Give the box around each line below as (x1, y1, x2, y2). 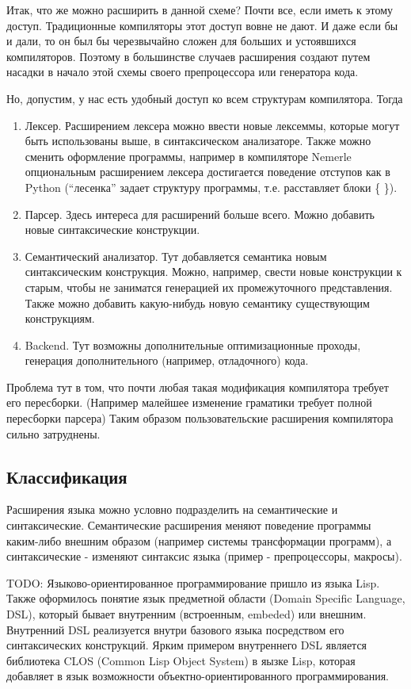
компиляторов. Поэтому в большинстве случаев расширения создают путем (6, 48, 371, 64)
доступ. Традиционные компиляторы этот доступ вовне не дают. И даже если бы (6, 17, 398, 33)
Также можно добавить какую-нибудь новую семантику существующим (25, 294, 370, 311)
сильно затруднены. (6, 425, 101, 442)
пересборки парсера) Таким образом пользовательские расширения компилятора (6, 410, 394, 427)
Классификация (6, 464, 127, 488)
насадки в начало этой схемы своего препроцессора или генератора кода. (6, 63, 359, 80)
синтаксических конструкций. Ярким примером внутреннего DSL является (6, 637, 367, 653)
